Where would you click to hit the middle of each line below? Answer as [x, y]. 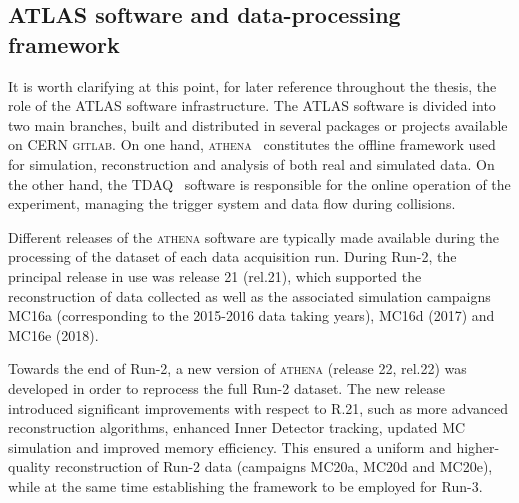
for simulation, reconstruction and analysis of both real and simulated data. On [251, 163]
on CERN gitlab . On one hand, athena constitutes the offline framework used [252, 144]
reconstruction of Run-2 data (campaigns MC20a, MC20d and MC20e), [274, 466]
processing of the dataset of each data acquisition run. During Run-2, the [232, 256]
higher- [478, 446]
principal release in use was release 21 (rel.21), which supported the [215, 275]
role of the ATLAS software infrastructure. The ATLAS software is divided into [252, 105]
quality [29, 466]
